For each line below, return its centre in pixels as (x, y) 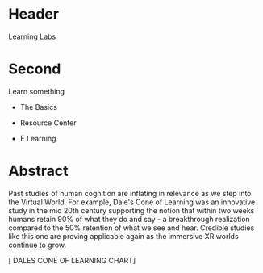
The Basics (39, 107)
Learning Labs (32, 36)
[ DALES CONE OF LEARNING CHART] (72, 260)
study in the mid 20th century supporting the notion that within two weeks (131, 210)
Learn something (37, 91)
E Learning (38, 138)
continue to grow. (38, 245)
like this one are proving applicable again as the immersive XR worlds (124, 236)
